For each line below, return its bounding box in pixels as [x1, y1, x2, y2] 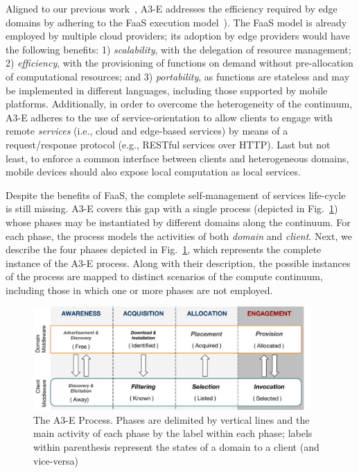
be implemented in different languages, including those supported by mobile [6, 83, 328, 97]
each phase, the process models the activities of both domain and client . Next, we [6, 228, 352, 243]
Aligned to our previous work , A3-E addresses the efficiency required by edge [6, 1, 338, 15]
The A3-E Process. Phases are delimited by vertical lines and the [33, 412, 310, 427]
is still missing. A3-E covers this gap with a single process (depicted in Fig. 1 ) [6, 201, 338, 216]
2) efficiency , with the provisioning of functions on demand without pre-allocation [6, 55, 353, 70]
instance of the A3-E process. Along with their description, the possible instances [6, 255, 351, 270]
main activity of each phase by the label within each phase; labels [33, 426, 313, 440]
